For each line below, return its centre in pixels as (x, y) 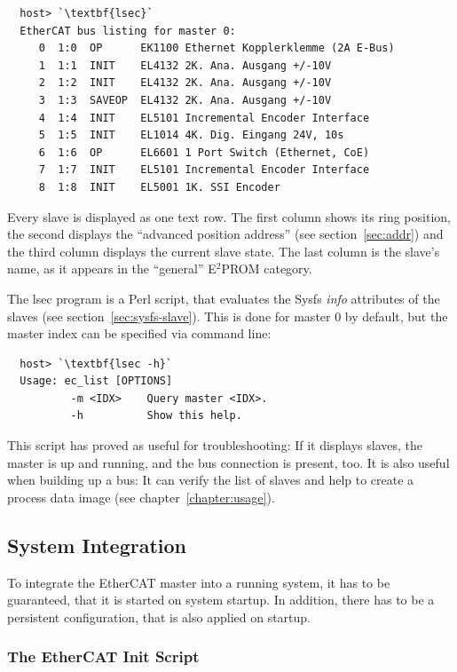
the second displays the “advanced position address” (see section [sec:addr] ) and (225, 234)
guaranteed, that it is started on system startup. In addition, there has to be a (221, 600)
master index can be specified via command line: (139, 333)
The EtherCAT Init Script (103, 656)
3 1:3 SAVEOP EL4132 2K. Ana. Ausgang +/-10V (185, 100)
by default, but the (396, 316)
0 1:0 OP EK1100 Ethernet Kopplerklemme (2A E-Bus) (217, 48)
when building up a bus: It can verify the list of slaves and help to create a (211, 480)
